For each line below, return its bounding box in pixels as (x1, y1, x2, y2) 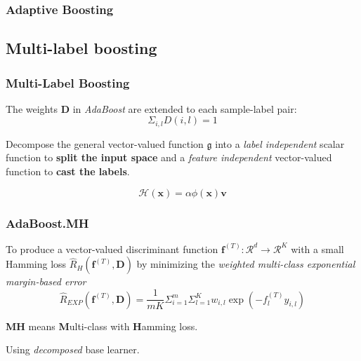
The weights (6, 101, 58, 116)
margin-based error (6, 274, 86, 289)
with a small (291, 241, 344, 256)
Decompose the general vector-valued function (6, 136, 204, 151)
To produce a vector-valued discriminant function (6, 241, 218, 256)
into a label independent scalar (215, 136, 345, 151)
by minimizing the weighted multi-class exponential (136, 257, 355, 271)
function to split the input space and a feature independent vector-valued (6, 150, 332, 165)
